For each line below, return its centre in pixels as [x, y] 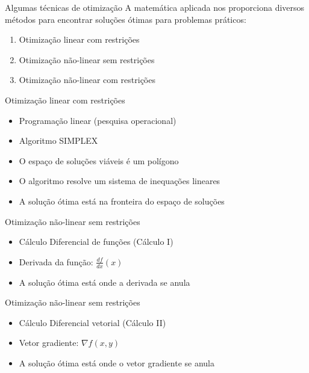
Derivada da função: [56, 261]
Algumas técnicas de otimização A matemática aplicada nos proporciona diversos [155, 7]
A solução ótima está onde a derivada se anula [105, 282]
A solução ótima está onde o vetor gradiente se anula [117, 362]
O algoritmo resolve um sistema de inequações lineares [120, 181]
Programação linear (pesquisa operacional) [98, 120]
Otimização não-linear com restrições [87, 80]
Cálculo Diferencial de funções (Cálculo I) [96, 242]
